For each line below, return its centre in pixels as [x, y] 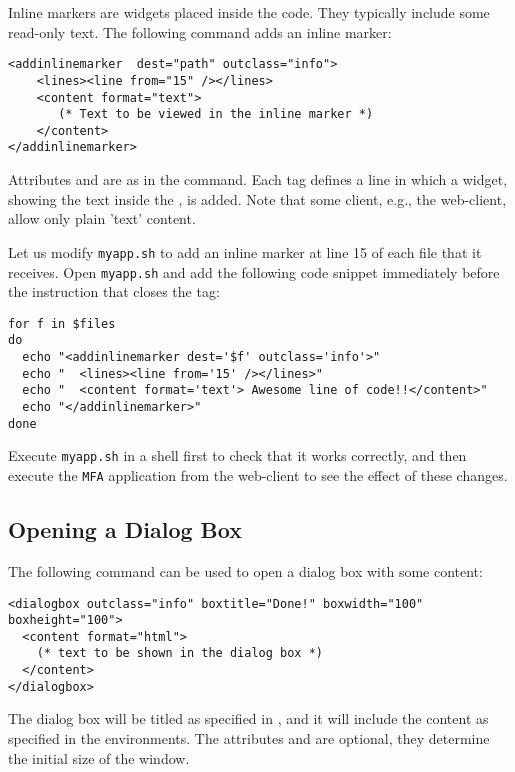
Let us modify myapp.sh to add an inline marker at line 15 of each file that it [245, 251]
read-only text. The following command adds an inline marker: [200, 31]
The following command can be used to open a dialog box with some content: [245, 570]
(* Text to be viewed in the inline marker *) [216, 114]
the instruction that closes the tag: [114, 291]
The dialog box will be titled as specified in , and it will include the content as [248, 718]
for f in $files [62, 323]
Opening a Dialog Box [125, 529]
